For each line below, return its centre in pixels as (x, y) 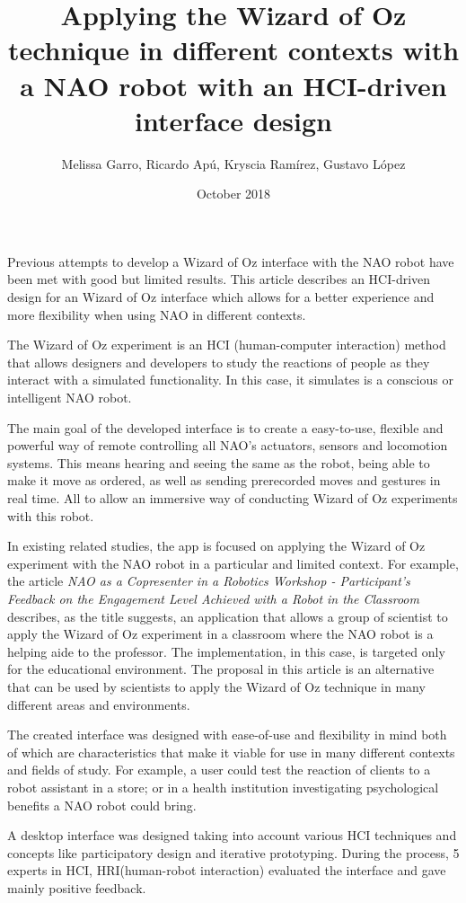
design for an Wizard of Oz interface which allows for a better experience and (221, 297)
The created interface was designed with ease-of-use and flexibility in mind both (227, 735)
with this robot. (51, 515)
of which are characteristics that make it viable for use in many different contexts (231, 752)
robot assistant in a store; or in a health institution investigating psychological (223, 787)
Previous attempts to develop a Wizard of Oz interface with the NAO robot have (231, 261)
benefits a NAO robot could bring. (102, 805)
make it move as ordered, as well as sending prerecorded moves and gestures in (224, 480)
